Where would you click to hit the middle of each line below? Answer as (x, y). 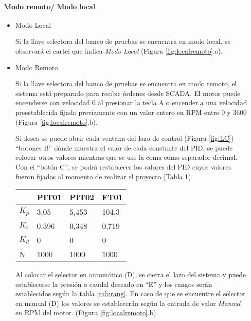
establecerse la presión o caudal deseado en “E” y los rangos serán (114, 284)
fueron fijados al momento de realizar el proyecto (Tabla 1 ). (104, 176)
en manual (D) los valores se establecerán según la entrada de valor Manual (128, 303)
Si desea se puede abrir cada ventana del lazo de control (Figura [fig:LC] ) (125, 138)
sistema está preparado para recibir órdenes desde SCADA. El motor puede (128, 93)
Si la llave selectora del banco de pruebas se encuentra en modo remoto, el (126, 84)
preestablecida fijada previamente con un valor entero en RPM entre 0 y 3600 (131, 112)
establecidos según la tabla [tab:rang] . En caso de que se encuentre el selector (130, 293)
